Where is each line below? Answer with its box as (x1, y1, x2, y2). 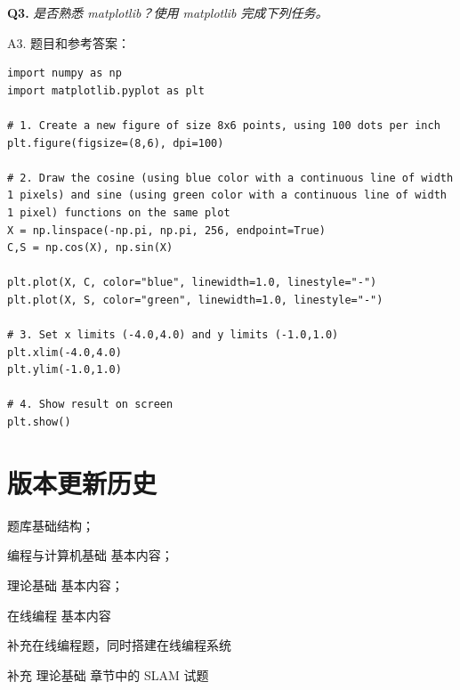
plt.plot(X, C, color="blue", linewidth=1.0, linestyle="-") (7, 276, 377, 289)
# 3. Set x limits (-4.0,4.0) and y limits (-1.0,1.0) (7, 329, 339, 342)
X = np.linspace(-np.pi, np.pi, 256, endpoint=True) (7, 223, 326, 237)
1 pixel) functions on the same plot (7, 206, 230, 219)
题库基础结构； (7, 515, 94, 534)
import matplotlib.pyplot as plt (7, 84, 205, 97)
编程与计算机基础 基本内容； (7, 546, 174, 564)
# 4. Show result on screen (7, 398, 174, 411)
